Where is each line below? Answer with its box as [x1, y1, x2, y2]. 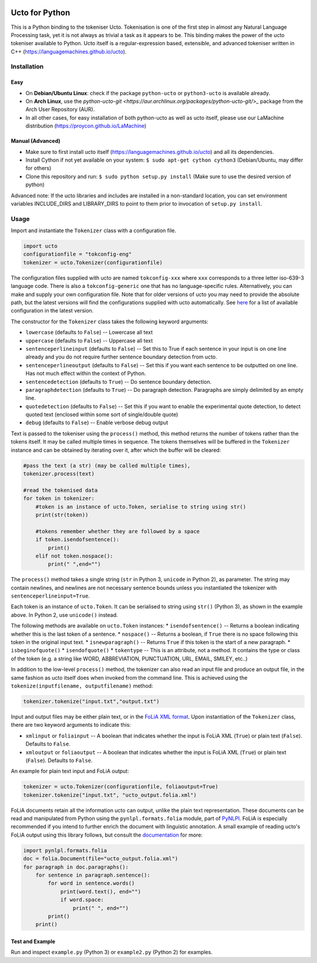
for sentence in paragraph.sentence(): [35, 871, 151, 878]
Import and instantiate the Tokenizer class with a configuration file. [11, 227, 176, 234]
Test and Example [11, 938, 56, 945]
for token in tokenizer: [23, 495, 95, 502]
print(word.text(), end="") [60, 888, 141, 895]
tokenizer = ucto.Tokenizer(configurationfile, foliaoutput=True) [23, 783, 218, 790]
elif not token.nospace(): [35, 552, 114, 559]
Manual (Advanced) [11, 137, 61, 145]
